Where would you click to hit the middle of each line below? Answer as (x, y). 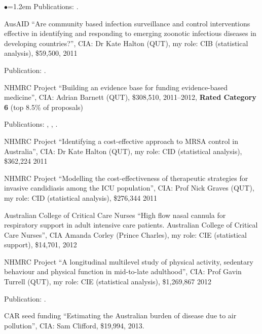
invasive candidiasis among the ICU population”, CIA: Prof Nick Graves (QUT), (129, 188)
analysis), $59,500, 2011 (41, 53)
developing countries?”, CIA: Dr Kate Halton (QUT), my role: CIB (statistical (126, 43)
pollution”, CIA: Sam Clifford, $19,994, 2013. (74, 325)
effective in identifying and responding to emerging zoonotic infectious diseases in (130, 33)
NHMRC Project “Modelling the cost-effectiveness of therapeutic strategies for (126, 178)
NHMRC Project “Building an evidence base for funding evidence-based (116, 87)
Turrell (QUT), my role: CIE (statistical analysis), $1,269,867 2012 (108, 282)
